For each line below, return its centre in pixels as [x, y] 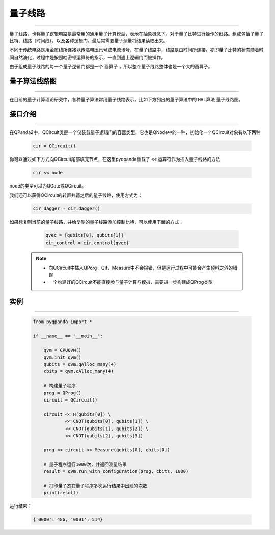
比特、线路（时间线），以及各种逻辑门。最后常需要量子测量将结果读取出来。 [89, 40]
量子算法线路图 [33, 81]
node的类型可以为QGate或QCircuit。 [48, 185]
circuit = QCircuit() [71, 400]
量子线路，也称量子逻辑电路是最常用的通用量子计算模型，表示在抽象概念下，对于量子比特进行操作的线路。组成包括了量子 [136, 34]
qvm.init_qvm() [62, 357]
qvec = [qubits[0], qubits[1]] [85, 235]
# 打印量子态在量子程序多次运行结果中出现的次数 [95, 486]
